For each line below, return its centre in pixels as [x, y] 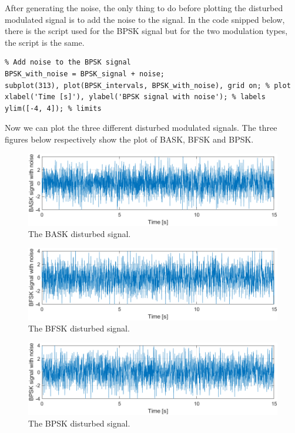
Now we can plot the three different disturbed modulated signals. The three [141, 128]
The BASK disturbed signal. [80, 234]
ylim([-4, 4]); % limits [53, 108]
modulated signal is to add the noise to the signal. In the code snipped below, [145, 19]
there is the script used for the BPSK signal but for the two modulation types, [146, 31]
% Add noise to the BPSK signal [68, 62]
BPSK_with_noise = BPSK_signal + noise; [85, 74]
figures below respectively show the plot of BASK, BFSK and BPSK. [129, 139]
